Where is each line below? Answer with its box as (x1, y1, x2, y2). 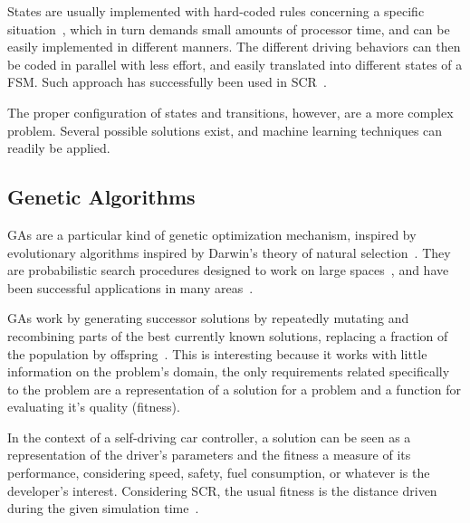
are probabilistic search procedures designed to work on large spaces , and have (7, 261, 449, 280)
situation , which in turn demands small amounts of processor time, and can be (7, 19, 450, 38)
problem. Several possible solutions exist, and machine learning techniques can (7, 120, 443, 139)
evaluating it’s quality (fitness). (7, 397, 180, 416)
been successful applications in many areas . (7, 278, 254, 297)
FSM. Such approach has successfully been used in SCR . (7, 72, 327, 91)
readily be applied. (7, 138, 110, 157)
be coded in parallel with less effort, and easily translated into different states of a (7, 54, 463, 73)
